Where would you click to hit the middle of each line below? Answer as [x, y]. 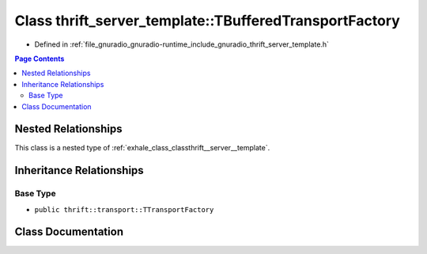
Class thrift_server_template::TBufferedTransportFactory [208, 21]
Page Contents [40, 59]
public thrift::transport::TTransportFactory [124, 209]
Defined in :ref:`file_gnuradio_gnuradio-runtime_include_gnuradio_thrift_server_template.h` [182, 44]
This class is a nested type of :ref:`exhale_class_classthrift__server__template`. [142, 148]
